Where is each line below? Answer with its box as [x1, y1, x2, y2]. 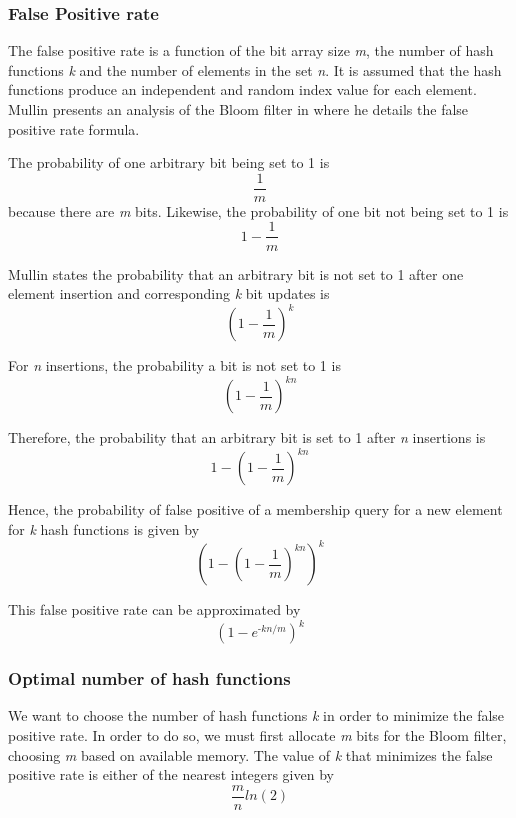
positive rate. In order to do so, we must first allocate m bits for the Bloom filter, [8, 724, 507, 745]
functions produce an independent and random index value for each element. [8, 79, 477, 100]
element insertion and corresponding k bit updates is [8, 283, 330, 304]
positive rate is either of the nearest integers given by [8, 764, 334, 785]
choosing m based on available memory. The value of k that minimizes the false [8, 744, 493, 765]
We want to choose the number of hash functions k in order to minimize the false [8, 705, 505, 726]
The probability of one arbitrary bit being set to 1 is [8, 152, 330, 173]
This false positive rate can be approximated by [8, 599, 301, 620]
